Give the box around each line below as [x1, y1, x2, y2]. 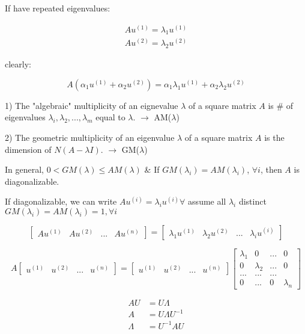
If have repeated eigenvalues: [5, 2, 110, 14]
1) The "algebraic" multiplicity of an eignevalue [5, 99, 178, 111]
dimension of [5, 143, 52, 155]
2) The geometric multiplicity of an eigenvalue [5, 131, 175, 144]
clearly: [5, 58, 31, 70]
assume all [188, 195, 226, 208]
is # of [268, 99, 294, 111]
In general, [5, 163, 44, 176]
